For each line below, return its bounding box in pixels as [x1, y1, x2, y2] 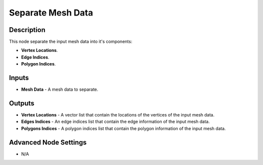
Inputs [9, 74, 29, 82]
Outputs [9, 99, 35, 107]
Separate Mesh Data [9, 7, 94, 18]
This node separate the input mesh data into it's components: [9, 39, 132, 45]
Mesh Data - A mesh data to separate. [21, 86, 98, 92]
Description [9, 26, 46, 34]
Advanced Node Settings [9, 138, 87, 147]
